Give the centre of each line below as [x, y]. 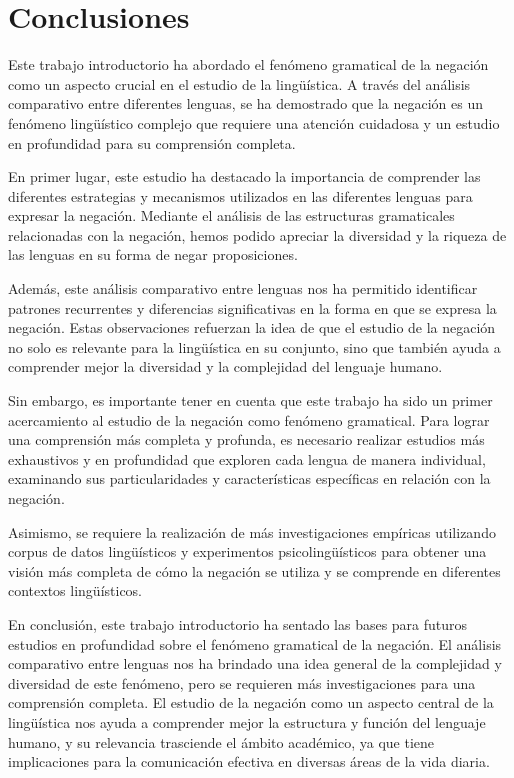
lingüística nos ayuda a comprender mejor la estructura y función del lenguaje [247, 721]
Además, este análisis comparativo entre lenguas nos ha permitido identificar [243, 288]
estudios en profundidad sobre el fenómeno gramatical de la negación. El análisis [255, 643]
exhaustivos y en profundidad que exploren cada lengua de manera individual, [247, 458]
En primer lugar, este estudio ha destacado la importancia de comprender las [244, 176]
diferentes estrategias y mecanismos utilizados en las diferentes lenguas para [240, 195]
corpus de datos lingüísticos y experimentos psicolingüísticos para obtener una [247, 551]
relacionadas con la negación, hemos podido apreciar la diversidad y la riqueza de [257, 234]
